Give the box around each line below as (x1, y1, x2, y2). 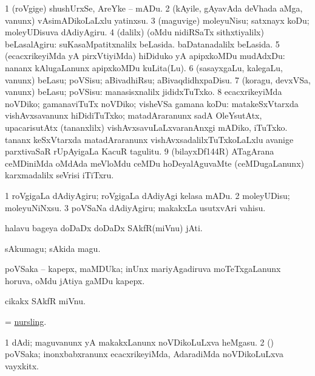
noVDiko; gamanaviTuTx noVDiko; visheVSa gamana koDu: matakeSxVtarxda (5, 97, 299, 110)
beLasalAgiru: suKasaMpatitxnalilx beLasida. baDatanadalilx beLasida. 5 (5, 37, 280, 50)
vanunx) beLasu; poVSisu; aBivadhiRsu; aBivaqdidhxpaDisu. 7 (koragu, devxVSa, (5, 73, 311, 86)
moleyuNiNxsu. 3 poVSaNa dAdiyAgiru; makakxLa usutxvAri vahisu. (5, 201, 266, 214)
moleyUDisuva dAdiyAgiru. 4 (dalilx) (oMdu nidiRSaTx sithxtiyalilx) (5, 26, 264, 38)
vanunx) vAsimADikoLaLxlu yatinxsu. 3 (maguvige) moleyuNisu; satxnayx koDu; (5, 13, 310, 26)
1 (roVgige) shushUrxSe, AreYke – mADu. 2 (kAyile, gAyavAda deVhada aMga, (5, 2, 303, 14)
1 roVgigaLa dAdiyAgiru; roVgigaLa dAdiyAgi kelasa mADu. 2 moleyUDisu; (5, 189, 290, 201)
